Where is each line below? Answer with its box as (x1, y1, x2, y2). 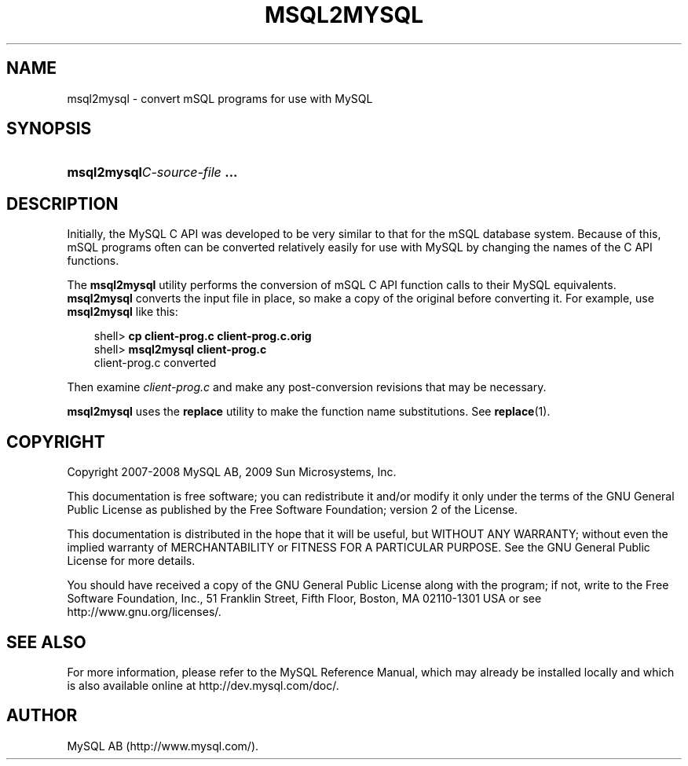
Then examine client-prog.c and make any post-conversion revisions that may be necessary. (67, 380, 547, 394)
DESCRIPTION (6, 193, 119, 214)
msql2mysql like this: (67, 305, 178, 319)
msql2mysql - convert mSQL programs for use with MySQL (67, 91, 373, 105)
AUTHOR (6, 706, 78, 726)
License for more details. (67, 554, 196, 568)
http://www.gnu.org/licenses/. (67, 605, 221, 619)
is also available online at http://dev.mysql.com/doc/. (67, 678, 339, 692)
